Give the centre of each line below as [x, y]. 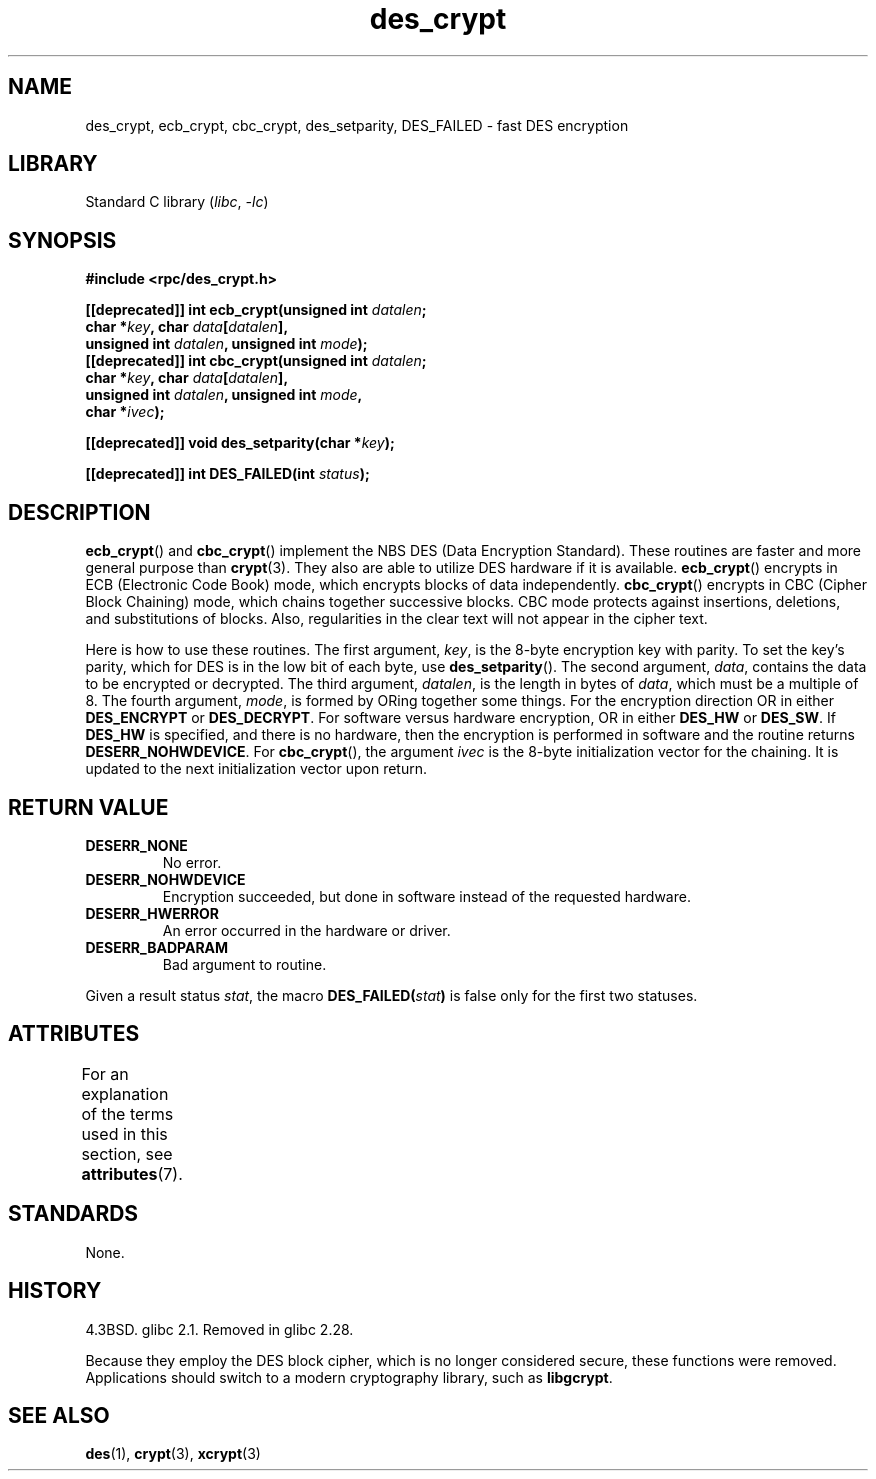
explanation [125, 1093]
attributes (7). [132, 1173]
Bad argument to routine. [244, 964]
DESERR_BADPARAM [157, 947]
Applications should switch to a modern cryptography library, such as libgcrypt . [349, 1377]
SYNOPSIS [62, 240]
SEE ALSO [59, 1415]
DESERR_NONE [136, 845]
